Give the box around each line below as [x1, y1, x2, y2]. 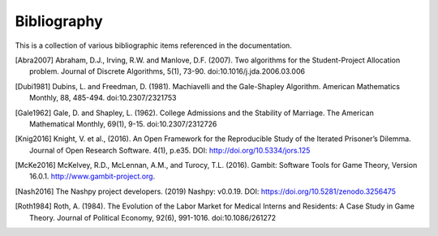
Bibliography [15, 12, 103, 30]
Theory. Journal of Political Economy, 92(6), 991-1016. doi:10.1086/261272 [29, 212, 277, 222]
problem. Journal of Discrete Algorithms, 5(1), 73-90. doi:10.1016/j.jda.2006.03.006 [29, 67, 306, 76]
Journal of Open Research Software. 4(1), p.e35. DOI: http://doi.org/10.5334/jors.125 [29, 145, 311, 155]
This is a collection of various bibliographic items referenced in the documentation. [15, 41, 292, 50]
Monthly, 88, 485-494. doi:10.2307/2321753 [29, 93, 178, 103]
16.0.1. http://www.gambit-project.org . [29, 171, 156, 182]
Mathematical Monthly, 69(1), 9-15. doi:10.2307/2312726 [29, 118, 217, 129]
